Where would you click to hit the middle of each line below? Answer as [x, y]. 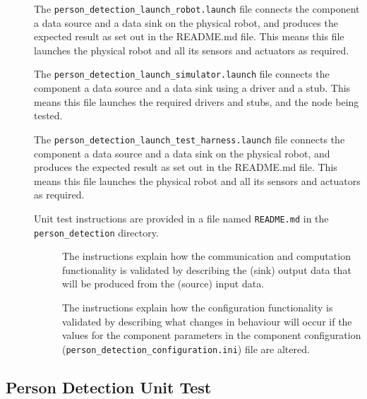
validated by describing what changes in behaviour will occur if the [207, 321]
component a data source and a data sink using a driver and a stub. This [192, 88]
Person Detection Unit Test [109, 387]
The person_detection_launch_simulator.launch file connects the [182, 74]
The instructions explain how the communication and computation [206, 256]
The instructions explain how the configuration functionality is [198, 307]
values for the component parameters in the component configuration [212, 335]
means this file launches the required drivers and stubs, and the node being [197, 101]
